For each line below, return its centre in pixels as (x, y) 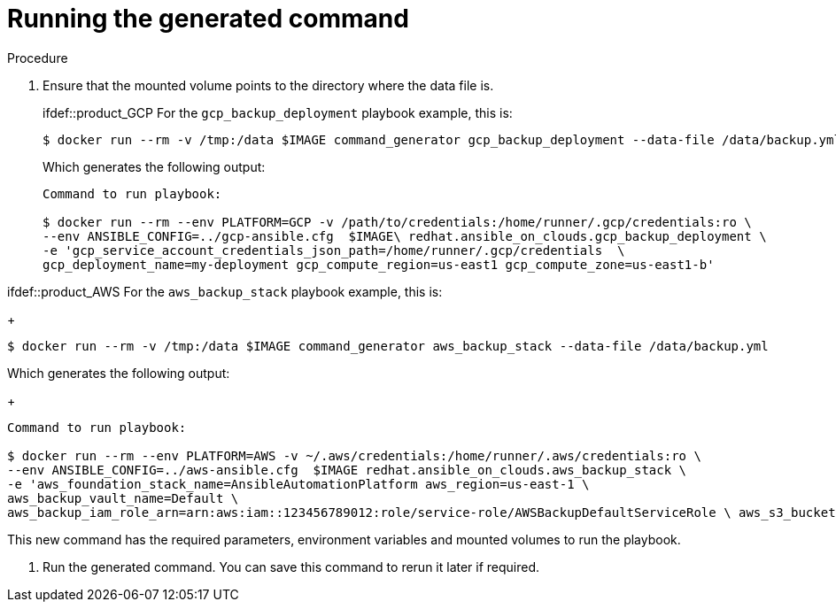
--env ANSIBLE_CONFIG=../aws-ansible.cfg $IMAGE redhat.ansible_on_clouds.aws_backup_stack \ (347, 470)
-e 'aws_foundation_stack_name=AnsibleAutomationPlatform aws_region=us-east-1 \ (298, 484)
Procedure (38, 58)
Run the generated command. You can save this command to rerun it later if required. (291, 567)
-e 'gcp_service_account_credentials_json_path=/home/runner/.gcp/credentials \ (334, 250)
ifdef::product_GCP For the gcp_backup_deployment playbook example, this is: (278, 112)
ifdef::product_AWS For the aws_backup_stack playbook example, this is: (225, 291)
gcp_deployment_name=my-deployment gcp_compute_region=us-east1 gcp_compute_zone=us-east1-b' (379, 264)
